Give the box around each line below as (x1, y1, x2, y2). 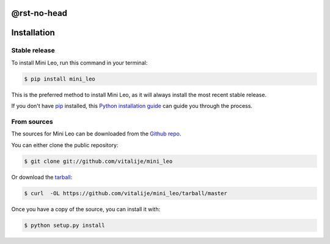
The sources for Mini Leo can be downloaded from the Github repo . (11, 130, 182, 137)
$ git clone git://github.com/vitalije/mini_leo (24, 157, 173, 165)
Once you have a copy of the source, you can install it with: (11, 205, 161, 213)
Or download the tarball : (11, 173, 73, 181)
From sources (11, 117, 53, 126)
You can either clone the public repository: (11, 141, 119, 149)
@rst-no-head (11, 8, 67, 18)
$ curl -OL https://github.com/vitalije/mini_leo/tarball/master (24, 190, 227, 196)
